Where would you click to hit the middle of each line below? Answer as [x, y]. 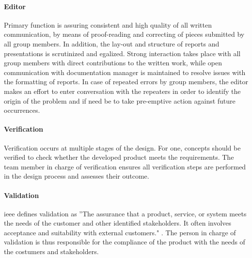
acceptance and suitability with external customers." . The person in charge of [120, 232]
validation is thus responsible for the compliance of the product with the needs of [125, 242]
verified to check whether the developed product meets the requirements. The [119, 157]
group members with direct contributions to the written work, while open [113, 63]
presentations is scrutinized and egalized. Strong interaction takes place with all [122, 53]
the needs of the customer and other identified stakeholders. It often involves [118, 223]
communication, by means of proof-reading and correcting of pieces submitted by [124, 34]
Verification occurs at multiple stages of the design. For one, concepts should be [122, 147]
